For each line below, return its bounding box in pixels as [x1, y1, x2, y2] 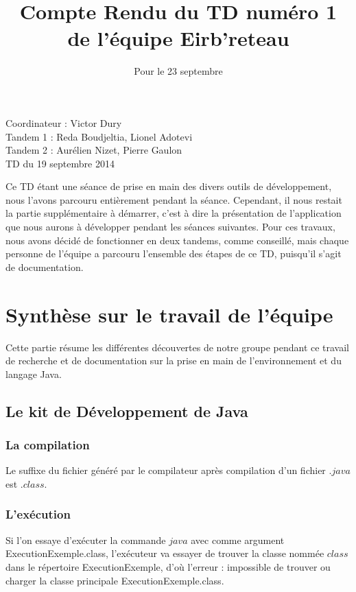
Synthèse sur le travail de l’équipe [5, 300, 333, 328]
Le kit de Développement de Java [5, 400, 248, 421]
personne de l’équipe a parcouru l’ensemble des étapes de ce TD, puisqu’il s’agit [5, 246, 342, 261]
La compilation [5, 436, 90, 453]
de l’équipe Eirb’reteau [67, 24, 289, 52]
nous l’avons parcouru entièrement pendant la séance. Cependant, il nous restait [5, 192, 342, 206]
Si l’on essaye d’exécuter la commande [5, 532, 166, 547]
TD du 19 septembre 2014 [5, 156, 115, 170]
